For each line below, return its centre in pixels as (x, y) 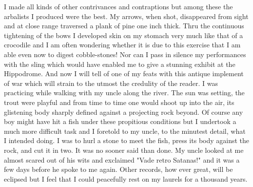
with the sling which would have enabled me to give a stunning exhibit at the (120, 64)
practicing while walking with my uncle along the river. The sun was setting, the (124, 93)
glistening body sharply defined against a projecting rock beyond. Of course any (124, 112)
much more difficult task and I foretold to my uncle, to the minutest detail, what (125, 131)
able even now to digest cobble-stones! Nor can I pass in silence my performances (125, 54)
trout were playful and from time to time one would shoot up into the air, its (119, 102)
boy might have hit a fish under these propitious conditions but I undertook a (120, 121)
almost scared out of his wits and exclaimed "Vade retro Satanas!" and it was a (122, 159)
